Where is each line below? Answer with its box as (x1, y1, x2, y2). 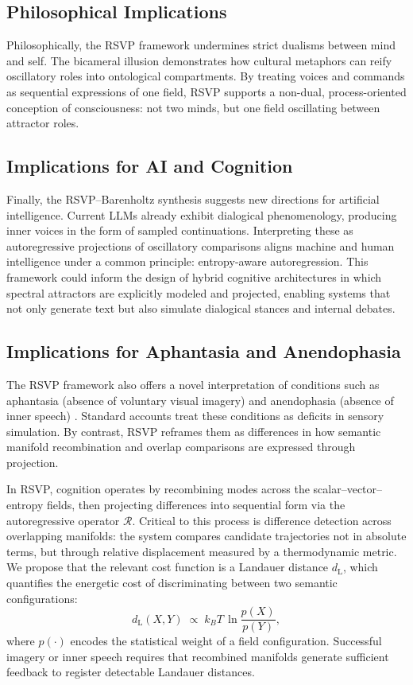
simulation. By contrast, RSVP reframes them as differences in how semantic (6, 422, 381, 439)
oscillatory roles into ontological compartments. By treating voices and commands (6, 68, 405, 84)
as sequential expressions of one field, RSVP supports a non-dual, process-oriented (6, 83, 407, 99)
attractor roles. (6, 115, 79, 131)
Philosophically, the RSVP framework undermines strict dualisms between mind (6, 37, 396, 53)
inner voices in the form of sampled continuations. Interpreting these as (6, 222, 353, 239)
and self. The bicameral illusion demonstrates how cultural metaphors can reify (6, 52, 392, 68)
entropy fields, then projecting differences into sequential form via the (6, 496, 345, 513)
